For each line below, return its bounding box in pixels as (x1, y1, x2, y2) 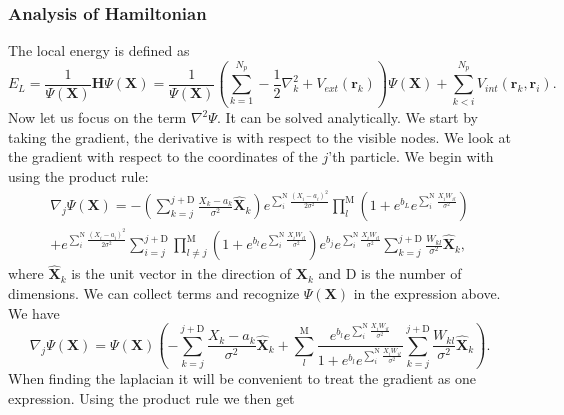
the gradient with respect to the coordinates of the (8, 146, 318, 167)
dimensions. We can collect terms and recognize (8, 282, 300, 303)
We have (8, 302, 60, 323)
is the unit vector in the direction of (71, 263, 292, 284)
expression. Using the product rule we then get (8, 387, 295, 408)
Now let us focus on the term (8, 107, 187, 128)
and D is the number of (318, 263, 462, 284)
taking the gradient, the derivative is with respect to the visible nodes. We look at (8, 126, 511, 147)
